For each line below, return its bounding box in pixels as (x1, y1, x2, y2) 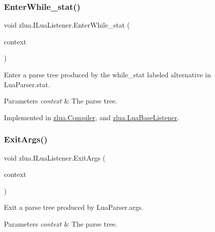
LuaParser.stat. (4, 79, 50, 89)
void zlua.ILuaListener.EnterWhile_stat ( (4, 20, 130, 30)
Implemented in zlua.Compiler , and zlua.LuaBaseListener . (4, 112, 179, 122)
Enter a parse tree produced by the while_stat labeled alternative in (4, 69, 211, 79)
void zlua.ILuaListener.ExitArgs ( (4, 152, 106, 163)
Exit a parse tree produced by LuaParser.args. (4, 202, 144, 212)
